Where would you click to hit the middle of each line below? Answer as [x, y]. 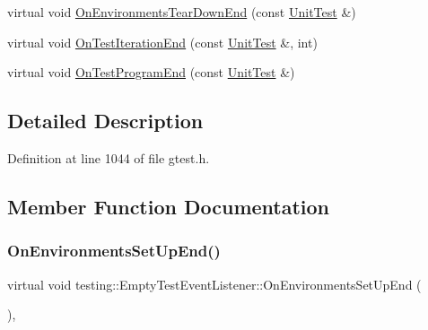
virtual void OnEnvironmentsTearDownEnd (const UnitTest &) [182, 12]
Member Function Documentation [169, 206]
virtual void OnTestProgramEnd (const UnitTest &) [151, 72]
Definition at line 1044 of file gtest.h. [109, 157]
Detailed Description [105, 121]
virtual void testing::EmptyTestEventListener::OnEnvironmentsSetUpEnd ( [214, 284]
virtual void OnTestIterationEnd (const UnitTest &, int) [162, 42]
